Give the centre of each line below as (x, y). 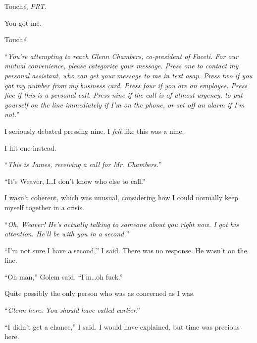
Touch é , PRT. (26, 6)
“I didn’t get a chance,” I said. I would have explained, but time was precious (122, 326)
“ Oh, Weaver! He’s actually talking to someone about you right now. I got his (122, 224)
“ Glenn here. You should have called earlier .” (72, 310)
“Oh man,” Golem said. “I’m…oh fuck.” (64, 276)
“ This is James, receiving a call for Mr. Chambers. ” (83, 164)
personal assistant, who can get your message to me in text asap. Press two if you (128, 75)
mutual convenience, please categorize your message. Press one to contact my (122, 66)
